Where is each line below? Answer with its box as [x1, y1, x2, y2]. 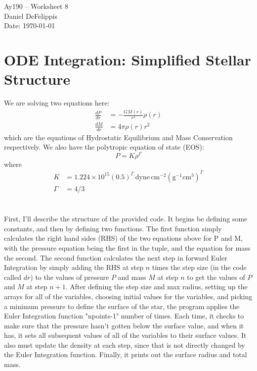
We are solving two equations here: [4, 98, 110, 108]
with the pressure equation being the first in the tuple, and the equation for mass [4, 242, 251, 253]
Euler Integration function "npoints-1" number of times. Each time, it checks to [4, 311, 244, 321]
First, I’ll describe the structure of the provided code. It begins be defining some [4, 213, 248, 224]
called [4, 271, 21, 282]
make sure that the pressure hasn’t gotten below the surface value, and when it [4, 320, 244, 330]
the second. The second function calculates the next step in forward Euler [4, 252, 227, 263]
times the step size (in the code [152, 262, 247, 272]
